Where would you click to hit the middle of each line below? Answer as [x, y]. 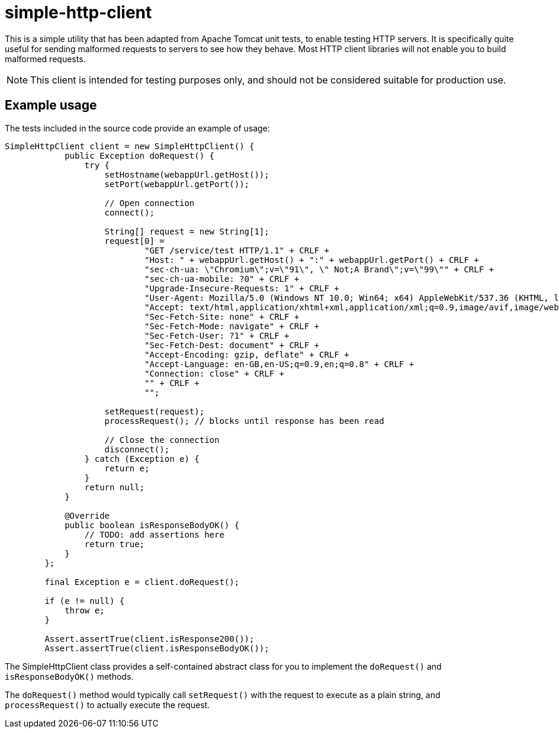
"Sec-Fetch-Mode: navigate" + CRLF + [232, 326]
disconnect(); [137, 449]
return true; [115, 544]
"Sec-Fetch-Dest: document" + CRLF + [232, 345]
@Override [87, 515]
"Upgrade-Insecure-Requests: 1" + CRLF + [242, 288]
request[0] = [134, 241]
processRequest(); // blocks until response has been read [244, 421]
